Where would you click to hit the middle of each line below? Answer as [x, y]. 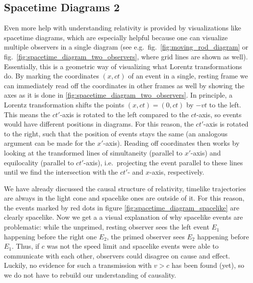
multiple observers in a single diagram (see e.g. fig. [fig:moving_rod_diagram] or [126, 47]
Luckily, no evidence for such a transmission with [78, 265]
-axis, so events [219, 114]
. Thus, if [26, 246]
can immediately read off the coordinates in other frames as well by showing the [124, 85]
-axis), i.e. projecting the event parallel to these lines [163, 162]
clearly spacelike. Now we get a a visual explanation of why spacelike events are [124, 217]
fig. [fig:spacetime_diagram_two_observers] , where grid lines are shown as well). [126, 56]
